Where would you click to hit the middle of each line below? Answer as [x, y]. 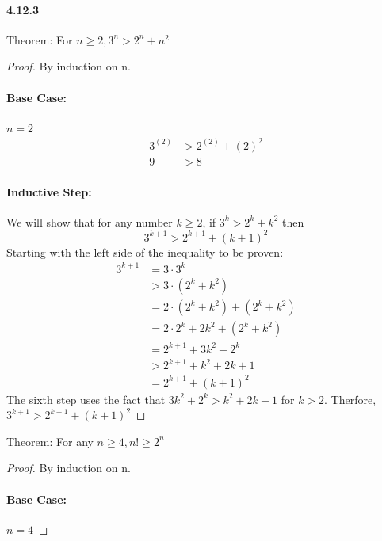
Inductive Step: [49, 191]
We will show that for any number [90, 221]
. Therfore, [350, 399]
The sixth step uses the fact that [86, 399]
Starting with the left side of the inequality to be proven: [145, 251]
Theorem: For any [50, 441]
